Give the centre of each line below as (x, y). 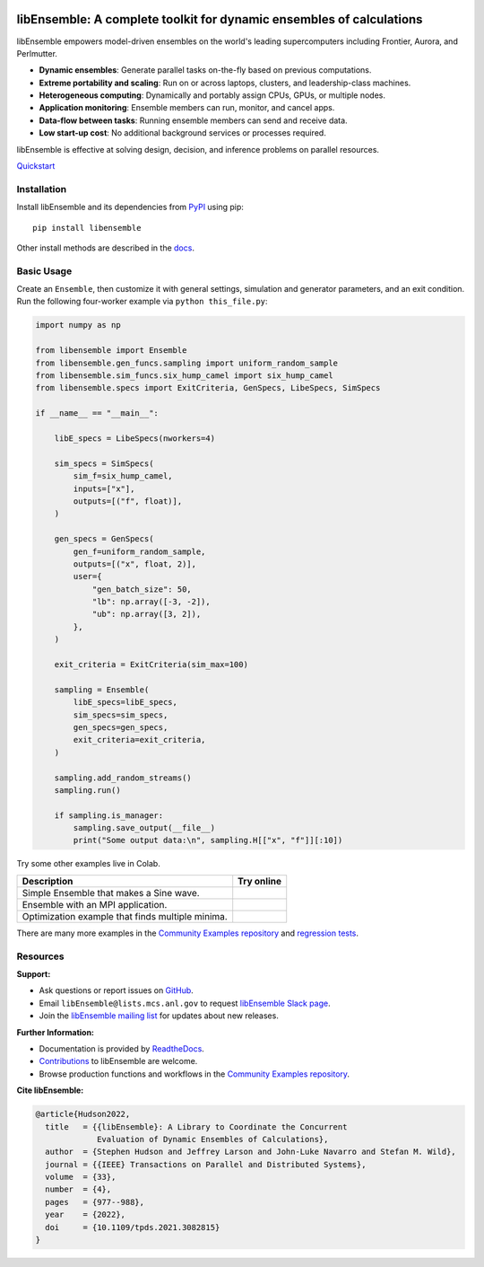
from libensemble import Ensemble (111, 351)
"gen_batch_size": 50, (142, 589)
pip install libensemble (87, 228)
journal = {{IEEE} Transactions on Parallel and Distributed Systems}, (206, 1164)
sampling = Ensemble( (102, 690)
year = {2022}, (85, 1215)
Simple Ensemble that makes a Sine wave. (111, 893)
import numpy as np (78, 325)
